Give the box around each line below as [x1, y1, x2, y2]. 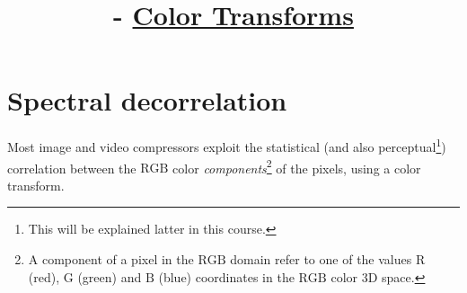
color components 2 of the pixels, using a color [172, 155, 421, 177]
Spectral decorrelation [7, 82, 287, 119]
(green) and [77, 267, 142, 286]
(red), [28, 267, 60, 286]
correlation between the [7, 158, 137, 177]
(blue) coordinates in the [158, 267, 295, 286]
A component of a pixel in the [28, 250, 194, 268]
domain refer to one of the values [230, 250, 412, 268]
